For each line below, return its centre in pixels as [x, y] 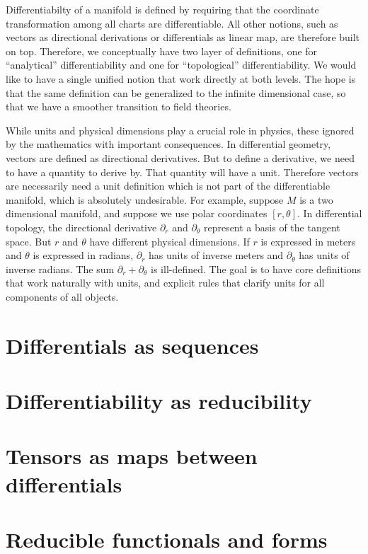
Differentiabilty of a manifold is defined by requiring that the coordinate [162, 9]
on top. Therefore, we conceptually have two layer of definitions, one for [162, 51]
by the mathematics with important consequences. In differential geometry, [168, 144]
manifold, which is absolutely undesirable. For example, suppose [145, 199]
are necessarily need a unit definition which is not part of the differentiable [168, 186]
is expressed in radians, [83, 255]
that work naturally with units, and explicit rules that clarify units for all [165, 283]
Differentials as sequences [132, 345]
